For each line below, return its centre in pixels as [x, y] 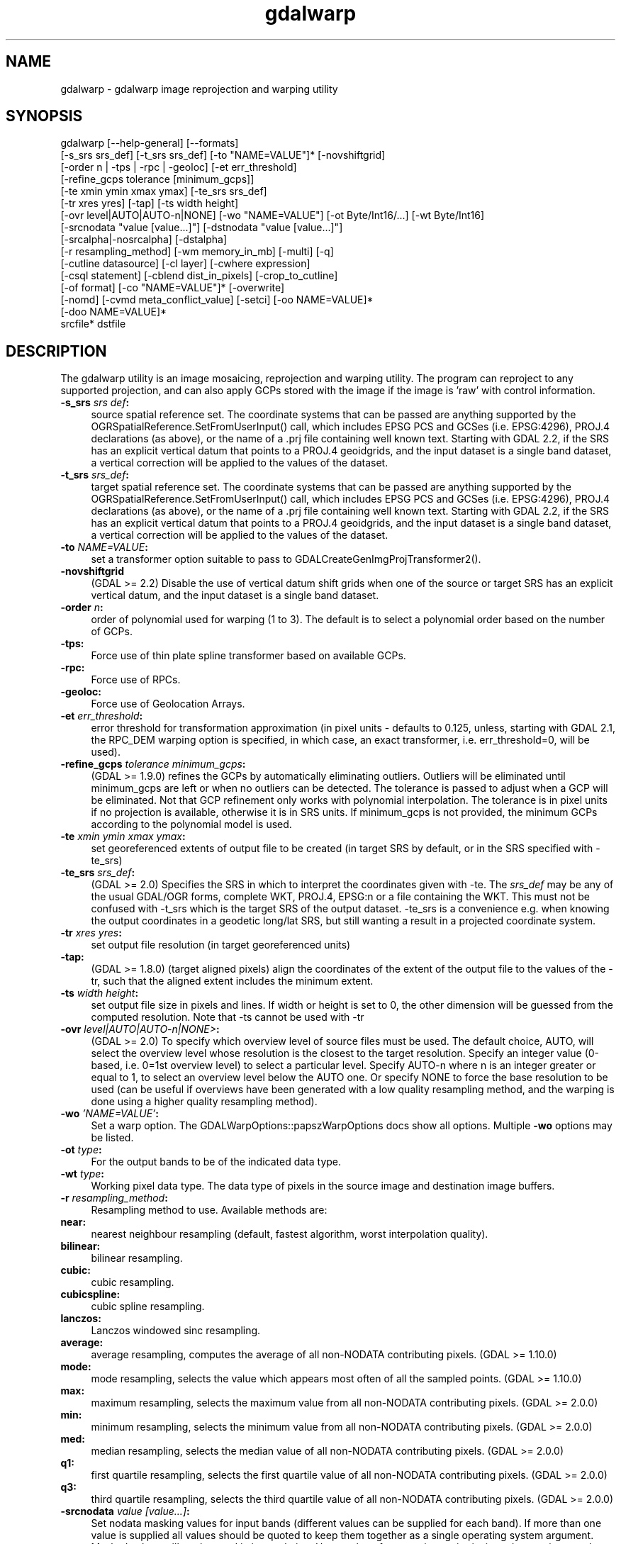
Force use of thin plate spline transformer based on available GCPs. [248, 656]
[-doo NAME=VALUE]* [114, 312]
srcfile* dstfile [93, 324]
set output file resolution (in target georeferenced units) [221, 945]
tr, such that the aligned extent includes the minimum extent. [232, 981]
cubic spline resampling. [148, 1307]
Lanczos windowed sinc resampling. [176, 1331]
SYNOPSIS [44, 116]
